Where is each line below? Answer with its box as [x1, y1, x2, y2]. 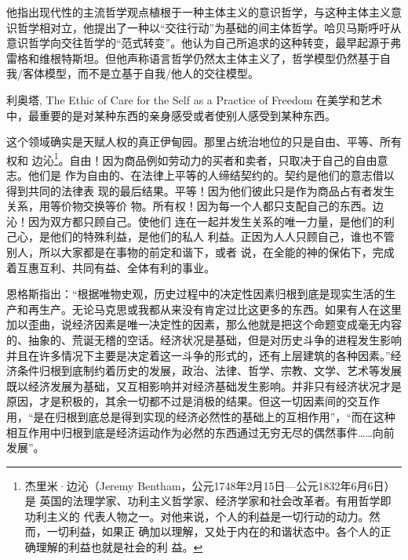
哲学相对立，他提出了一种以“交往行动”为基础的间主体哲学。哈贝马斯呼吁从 [16, 19, 402, 35]
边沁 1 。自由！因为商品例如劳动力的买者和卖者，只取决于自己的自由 [31, 149, 377, 168]
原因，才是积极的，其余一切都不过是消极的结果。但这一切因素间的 [6, 393, 347, 409]
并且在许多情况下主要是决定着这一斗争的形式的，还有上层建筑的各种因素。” [6, 347, 391, 363]
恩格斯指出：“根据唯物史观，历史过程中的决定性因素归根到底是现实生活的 [6, 285, 385, 302]
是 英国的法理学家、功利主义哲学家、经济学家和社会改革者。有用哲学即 [24, 493, 392, 509]
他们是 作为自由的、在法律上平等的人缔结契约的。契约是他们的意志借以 [27, 167, 395, 183]
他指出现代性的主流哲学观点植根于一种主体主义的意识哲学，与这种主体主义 [6, 4, 391, 20]
